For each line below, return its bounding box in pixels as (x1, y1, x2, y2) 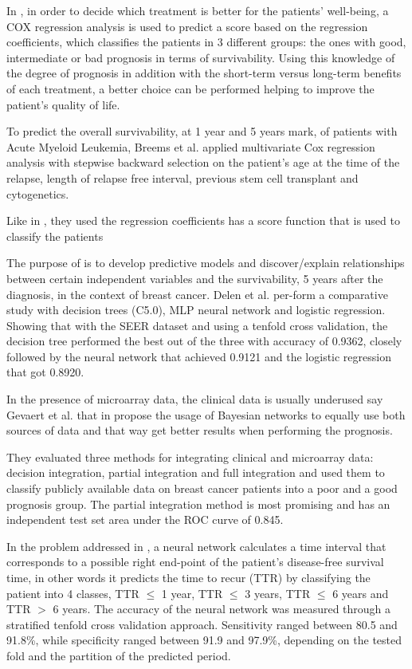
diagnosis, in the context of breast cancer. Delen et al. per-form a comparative (6, 285, 388, 302)
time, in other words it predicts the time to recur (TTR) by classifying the (6, 569, 371, 585)
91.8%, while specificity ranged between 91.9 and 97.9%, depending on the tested (6, 632, 402, 648)
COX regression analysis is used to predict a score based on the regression (6, 18, 368, 34)
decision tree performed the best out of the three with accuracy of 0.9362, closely (6, 333, 402, 349)
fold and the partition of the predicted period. (6, 647, 231, 663)
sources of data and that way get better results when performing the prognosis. (6, 422, 393, 439)
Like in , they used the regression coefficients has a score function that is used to (6, 212, 400, 229)
